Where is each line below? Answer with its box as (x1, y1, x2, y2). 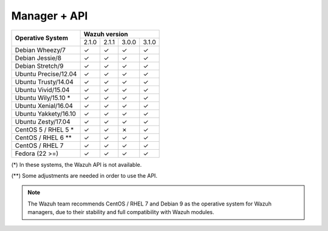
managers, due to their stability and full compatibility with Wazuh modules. (27, 209, 215, 216)
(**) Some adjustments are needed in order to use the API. (11, 172, 158, 179)
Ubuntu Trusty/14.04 (15, 78, 74, 86)
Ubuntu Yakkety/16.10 (15, 109, 76, 118)
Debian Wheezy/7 (15, 45, 66, 54)
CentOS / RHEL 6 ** (15, 133, 72, 142)
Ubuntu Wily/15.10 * (15, 93, 70, 102)
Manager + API (11, 9, 88, 22)
